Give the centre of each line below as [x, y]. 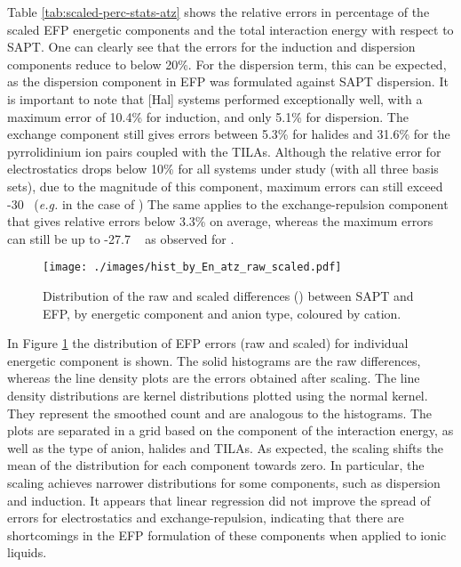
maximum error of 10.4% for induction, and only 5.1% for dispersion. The [208, 116]
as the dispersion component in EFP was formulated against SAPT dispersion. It [228, 81]
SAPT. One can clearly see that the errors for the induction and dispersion [211, 47]
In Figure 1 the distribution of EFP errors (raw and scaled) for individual [208, 343]
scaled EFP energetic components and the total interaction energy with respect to [230, 29]
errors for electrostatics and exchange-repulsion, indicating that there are [206, 518]
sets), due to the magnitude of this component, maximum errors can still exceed [225, 186]
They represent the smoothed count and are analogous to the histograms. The [220, 413]
